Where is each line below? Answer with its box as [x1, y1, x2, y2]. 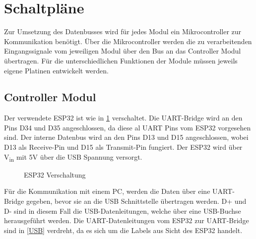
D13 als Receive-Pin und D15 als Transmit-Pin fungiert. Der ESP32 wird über [4, 142, 243, 152]
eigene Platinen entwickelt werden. [4, 65, 109, 75]
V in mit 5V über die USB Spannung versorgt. [4, 151, 142, 163]
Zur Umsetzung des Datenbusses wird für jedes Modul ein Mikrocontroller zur [4, 26, 242, 37]
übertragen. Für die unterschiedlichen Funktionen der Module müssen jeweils [4, 55, 238, 65]
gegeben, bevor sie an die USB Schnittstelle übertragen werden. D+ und [26, 195, 247, 206]
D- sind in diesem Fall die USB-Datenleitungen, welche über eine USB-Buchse [4, 205, 241, 216]
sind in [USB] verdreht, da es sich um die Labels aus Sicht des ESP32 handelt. [4, 225, 243, 235]
